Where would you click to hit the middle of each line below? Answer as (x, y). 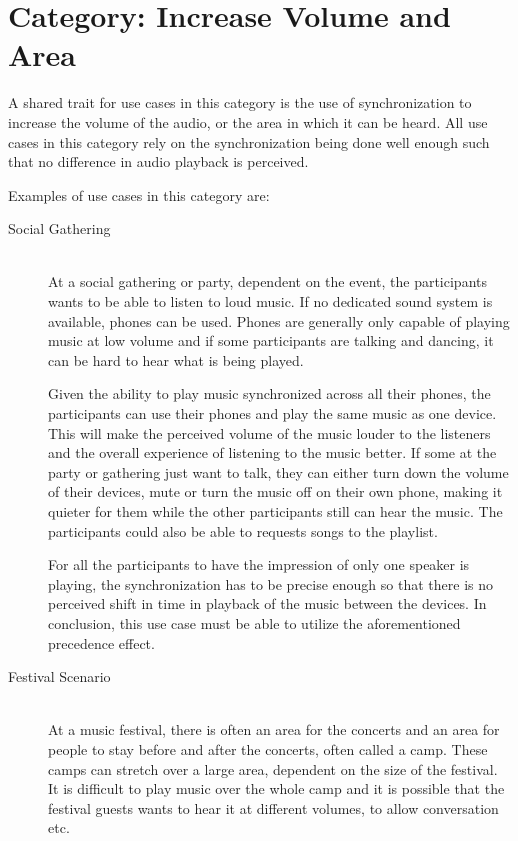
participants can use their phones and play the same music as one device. (272, 413)
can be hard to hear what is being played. (176, 359)
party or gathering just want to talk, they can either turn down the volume (278, 471)
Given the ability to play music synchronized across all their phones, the (269, 393)
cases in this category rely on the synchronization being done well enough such (249, 141)
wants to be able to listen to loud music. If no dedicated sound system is (270, 301)
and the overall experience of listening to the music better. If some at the (272, 452)
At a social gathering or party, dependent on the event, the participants (267, 281)
